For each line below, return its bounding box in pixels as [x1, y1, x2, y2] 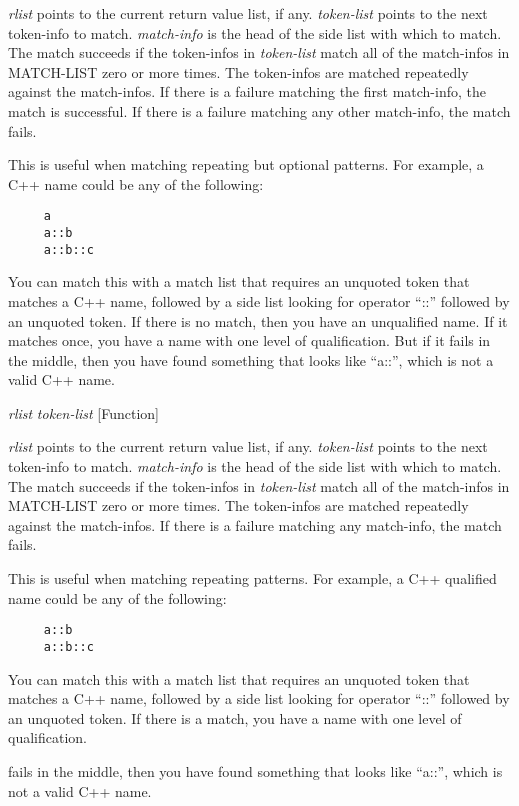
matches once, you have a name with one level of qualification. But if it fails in [8, 330, 491, 351]
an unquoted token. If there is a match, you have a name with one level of [8, 707, 462, 728]
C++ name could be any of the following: [8, 173, 264, 194]
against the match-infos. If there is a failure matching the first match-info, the [8, 81, 486, 102]
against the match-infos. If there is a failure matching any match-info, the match [8, 514, 502, 535]
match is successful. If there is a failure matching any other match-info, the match [8, 100, 511, 121]
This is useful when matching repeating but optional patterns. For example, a [8, 154, 484, 175]
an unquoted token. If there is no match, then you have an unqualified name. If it [8, 310, 508, 331]
